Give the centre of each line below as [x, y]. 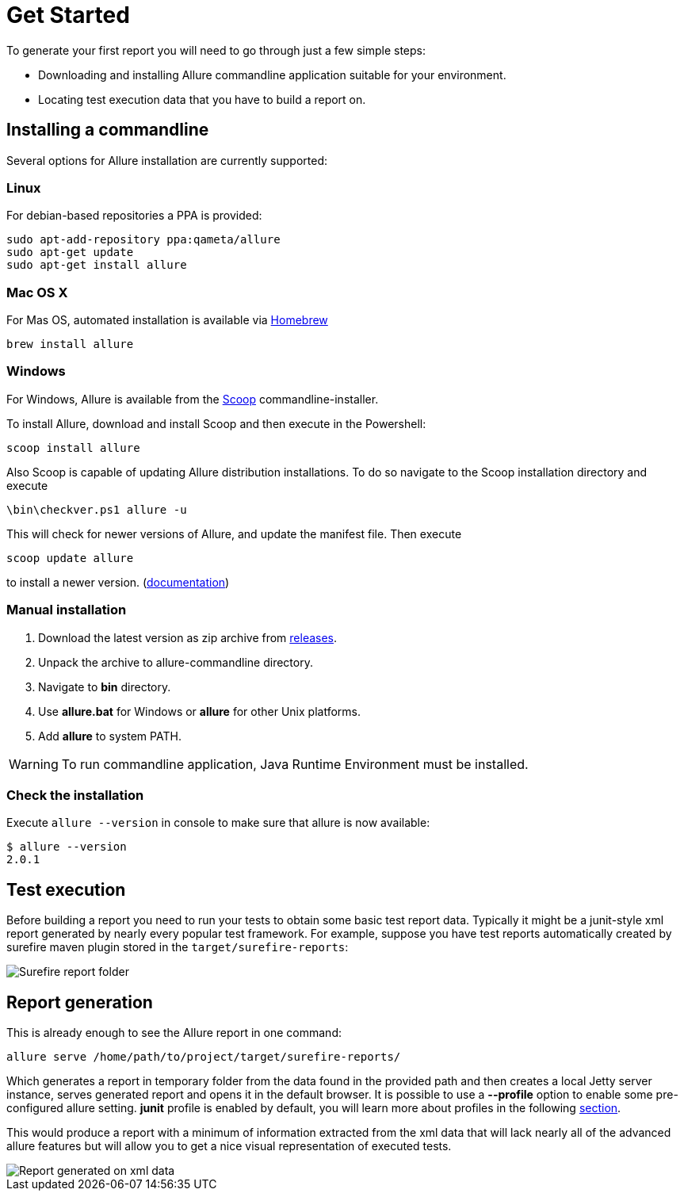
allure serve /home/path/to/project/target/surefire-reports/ [204, 1057]
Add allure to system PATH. [110, 736]
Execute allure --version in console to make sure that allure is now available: [218, 823]
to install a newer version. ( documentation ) [118, 582]
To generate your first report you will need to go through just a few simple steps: [216, 50]
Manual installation [67, 610]
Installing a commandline [108, 130]
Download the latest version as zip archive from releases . [188, 637]
